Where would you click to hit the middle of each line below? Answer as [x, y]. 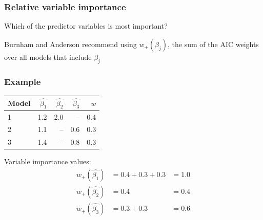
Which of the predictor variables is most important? [86, 26]
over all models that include [48, 57]
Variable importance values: [48, 161]
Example [23, 81]
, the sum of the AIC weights [213, 44]
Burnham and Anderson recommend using [70, 44]
